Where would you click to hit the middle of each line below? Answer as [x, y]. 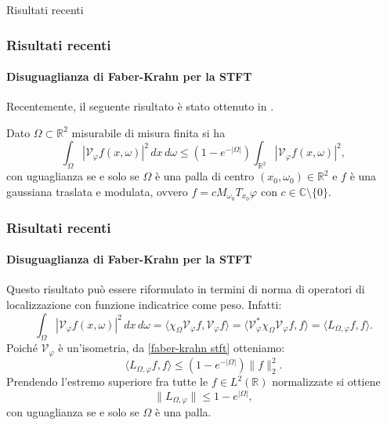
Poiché [22, 348]
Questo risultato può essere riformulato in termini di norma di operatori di [186, 289]
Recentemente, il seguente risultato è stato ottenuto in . [140, 106]
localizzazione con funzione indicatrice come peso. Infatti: [144, 304]
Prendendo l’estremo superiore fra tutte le [107, 381]
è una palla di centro [204, 176]
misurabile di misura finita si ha [148, 132]
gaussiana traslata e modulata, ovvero [97, 191]
